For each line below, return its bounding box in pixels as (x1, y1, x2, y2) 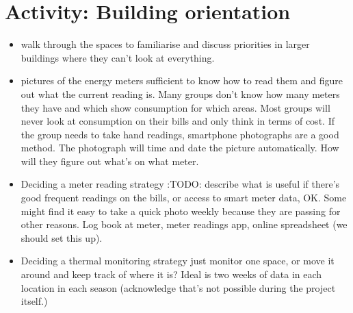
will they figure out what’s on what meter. (21, 153, 199, 168)
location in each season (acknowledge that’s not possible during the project (21, 280, 336, 295)
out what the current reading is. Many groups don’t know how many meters (21, 86, 340, 101)
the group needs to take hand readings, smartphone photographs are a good (21, 127, 339, 141)
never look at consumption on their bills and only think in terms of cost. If (21, 114, 335, 128)
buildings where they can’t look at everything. (21, 50, 215, 64)
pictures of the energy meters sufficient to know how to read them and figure (21, 73, 343, 88)
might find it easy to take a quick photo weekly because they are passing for (21, 203, 341, 218)
